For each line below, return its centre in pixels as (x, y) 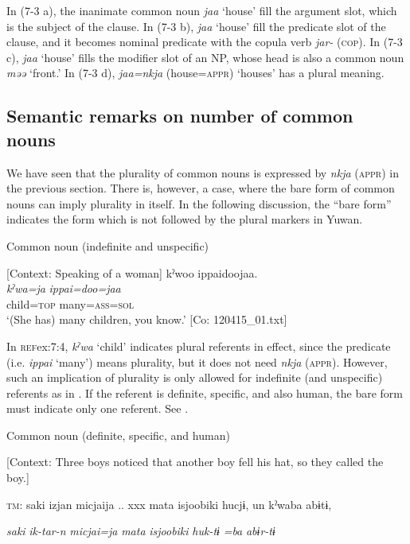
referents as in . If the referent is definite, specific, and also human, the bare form (205, 392)
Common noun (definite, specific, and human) (118, 435)
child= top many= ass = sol (70, 303)
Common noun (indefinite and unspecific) (108, 245)
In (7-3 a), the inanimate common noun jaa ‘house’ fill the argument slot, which (202, 10)
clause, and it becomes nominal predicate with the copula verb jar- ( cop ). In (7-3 (205, 42)
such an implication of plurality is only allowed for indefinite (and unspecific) (195, 377)
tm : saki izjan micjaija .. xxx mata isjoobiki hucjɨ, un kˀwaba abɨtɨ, (169, 504)
